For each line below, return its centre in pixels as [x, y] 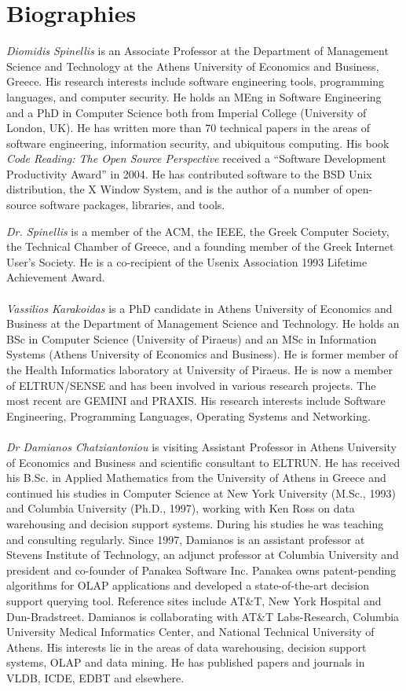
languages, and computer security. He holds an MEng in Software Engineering [194, 96]
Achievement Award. [56, 277]
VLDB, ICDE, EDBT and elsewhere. [95, 677]
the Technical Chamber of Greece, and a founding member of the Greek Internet [200, 246]
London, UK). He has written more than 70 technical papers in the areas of [188, 128]
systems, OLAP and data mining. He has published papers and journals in [186, 662]
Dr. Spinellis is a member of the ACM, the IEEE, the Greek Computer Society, [198, 231]
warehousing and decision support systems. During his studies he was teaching [195, 523]
